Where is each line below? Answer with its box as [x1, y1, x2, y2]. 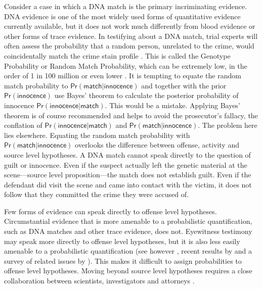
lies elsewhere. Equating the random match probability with [4, 129, 190, 140]
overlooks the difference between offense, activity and [75, 139, 239, 150]
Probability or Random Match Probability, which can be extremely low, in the [4, 60, 247, 71]
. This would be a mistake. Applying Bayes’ [105, 100, 240, 110]
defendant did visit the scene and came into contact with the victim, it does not [4, 179, 252, 189]
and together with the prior [141, 80, 227, 90]
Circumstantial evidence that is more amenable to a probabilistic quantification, [4, 216, 252, 226]
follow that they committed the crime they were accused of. [4, 189, 189, 200]
